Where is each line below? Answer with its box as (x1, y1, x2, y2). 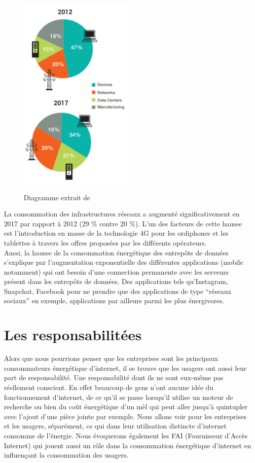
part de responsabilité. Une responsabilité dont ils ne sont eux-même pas (4, 372, 223, 383)
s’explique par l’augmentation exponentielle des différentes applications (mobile (4, 257, 243, 267)
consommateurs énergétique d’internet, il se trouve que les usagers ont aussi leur (4, 362, 247, 373)
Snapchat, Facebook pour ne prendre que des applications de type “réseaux (4, 285, 232, 296)
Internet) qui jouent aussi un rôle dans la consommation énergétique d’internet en (4, 440, 251, 450)
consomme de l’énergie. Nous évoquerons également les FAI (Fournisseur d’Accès (4, 430, 248, 440)
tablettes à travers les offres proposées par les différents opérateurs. (4, 237, 207, 248)
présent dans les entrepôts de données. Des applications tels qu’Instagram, (4, 276, 228, 286)
